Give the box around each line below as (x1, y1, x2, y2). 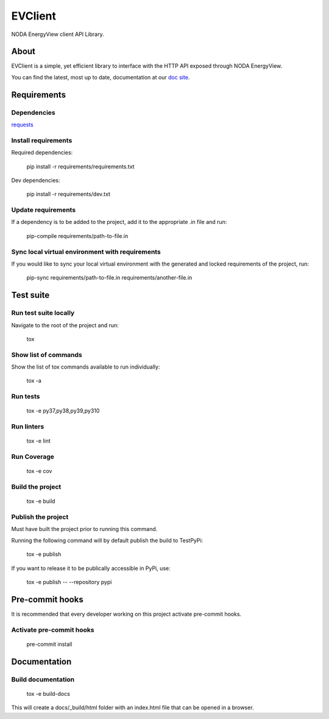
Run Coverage (11, 452, 55, 461)
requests (11, 121, 34, 128)
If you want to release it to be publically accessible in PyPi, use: (11, 565, 171, 572)
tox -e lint (26, 437, 51, 445)
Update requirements (11, 206, 76, 214)
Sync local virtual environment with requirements (11, 247, 161, 256)
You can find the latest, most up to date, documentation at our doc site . (11, 73, 190, 81)
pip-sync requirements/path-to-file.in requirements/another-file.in (26, 274, 193, 281)
